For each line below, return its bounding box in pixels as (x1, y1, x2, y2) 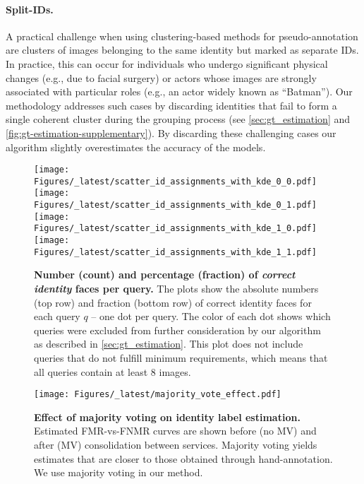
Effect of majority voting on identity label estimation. (34, 409, 301, 424)
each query (34, 309, 80, 324)
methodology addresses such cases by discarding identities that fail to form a (6, 98, 337, 112)
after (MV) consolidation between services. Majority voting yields (34, 437, 317, 451)
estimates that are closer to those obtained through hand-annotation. (34, 451, 333, 466)
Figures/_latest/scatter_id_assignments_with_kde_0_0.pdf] (34, 176, 317, 187)
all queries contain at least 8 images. (34, 364, 191, 379)
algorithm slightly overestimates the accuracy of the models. (6, 139, 266, 154)
